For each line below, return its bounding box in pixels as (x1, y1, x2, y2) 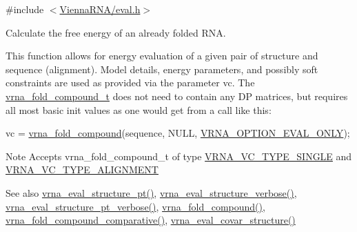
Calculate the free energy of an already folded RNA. (6, 25, 226, 39)
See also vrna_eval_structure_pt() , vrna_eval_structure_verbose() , (6, 185, 297, 200)
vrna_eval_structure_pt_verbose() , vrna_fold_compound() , (6, 199, 265, 213)
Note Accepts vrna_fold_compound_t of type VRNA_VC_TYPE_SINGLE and (6, 148, 352, 163)
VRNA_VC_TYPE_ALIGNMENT (6, 162, 159, 177)
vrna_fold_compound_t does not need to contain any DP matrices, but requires (6, 88, 348, 103)
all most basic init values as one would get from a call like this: (6, 102, 272, 117)
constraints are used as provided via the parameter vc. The (6, 75, 255, 90)
